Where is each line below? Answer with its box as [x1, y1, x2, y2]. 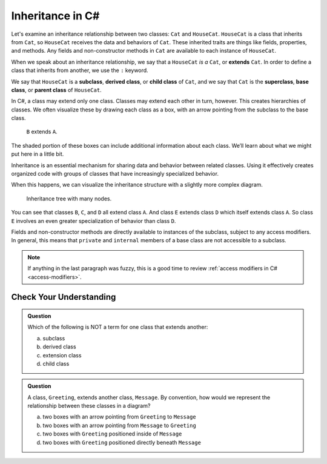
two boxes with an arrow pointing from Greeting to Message [42, 413, 196, 420]
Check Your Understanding [11, 292, 116, 302]
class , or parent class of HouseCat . [11, 86, 102, 93]
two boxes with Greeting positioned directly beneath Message [42, 439, 201, 446]
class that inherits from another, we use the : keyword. [11, 67, 148, 74]
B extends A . [26, 128, 58, 136]
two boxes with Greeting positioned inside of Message [42, 430, 182, 437]
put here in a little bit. [11, 150, 64, 157]
